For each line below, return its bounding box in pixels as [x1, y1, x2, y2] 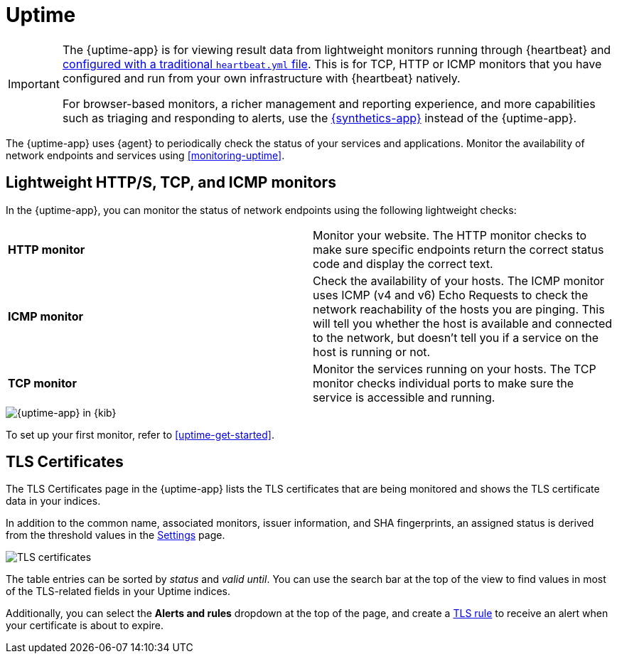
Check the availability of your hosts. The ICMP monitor [313, 273, 605, 288]
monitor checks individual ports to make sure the [313, 375, 574, 390]
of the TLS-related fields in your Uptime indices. [6, 585, 231, 598]
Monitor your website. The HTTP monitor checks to [313, 227, 587, 242]
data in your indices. [6, 495, 101, 508]
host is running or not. [313, 344, 431, 359]
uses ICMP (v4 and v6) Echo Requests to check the [313, 287, 589, 302]
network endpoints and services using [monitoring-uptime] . [6, 149, 285, 161]
